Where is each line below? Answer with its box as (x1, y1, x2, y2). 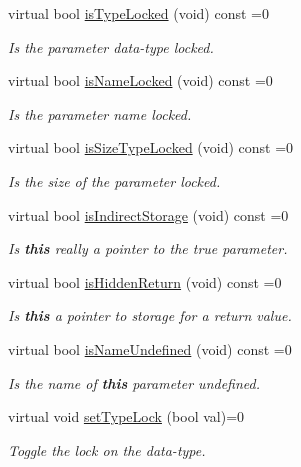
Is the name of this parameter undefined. (8, 372, 261, 393)
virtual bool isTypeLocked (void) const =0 (8, 3, 269, 23)
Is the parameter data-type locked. (8, 36, 214, 57)
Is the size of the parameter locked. (8, 170, 221, 191)
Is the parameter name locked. (8, 103, 192, 124)
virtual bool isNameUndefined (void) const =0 (8, 338, 292, 359)
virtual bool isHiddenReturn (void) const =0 (8, 271, 282, 292)
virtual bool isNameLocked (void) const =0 (8, 70, 273, 91)
